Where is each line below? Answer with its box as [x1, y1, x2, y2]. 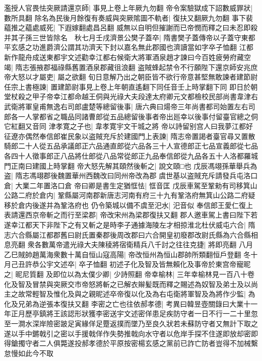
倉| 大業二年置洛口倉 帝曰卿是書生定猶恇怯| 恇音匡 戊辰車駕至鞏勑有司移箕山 [4, 180, 257, 190]
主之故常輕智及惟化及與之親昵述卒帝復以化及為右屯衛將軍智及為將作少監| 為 [4, 288, 255, 299]
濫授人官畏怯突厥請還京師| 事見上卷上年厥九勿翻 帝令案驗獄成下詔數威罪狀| [4, 3, 253, 13]
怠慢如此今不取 [4, 347, 53, 358]
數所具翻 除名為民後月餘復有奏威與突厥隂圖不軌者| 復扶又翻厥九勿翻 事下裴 [4, 12, 253, 23]
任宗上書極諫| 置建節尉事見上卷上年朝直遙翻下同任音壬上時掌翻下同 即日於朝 [4, 81, 258, 92]
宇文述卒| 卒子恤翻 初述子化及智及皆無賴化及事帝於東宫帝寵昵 [46, 259, 251, 269]
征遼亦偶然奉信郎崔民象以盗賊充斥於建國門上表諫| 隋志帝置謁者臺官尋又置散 [4, 130, 255, 141]
